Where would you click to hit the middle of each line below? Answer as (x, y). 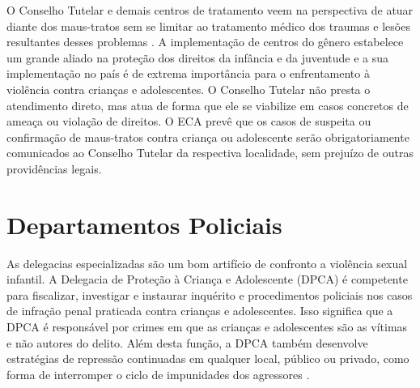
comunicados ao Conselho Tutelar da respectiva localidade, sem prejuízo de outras (210, 153)
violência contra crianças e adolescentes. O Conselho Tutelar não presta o (189, 89)
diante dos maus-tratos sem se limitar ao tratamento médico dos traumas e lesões (208, 26)
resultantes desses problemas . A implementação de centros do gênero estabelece (205, 42)
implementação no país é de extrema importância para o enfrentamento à (188, 73)
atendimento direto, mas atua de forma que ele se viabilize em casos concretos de (208, 105)
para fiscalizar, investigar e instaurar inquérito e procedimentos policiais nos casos (210, 294)
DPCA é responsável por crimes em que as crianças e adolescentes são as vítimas (207, 327)
